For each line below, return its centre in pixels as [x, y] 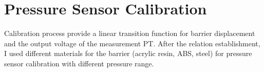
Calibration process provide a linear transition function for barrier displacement [130, 33]
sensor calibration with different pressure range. [79, 63]
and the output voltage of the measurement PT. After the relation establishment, [132, 43]
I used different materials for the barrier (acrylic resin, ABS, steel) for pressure [128, 53]
